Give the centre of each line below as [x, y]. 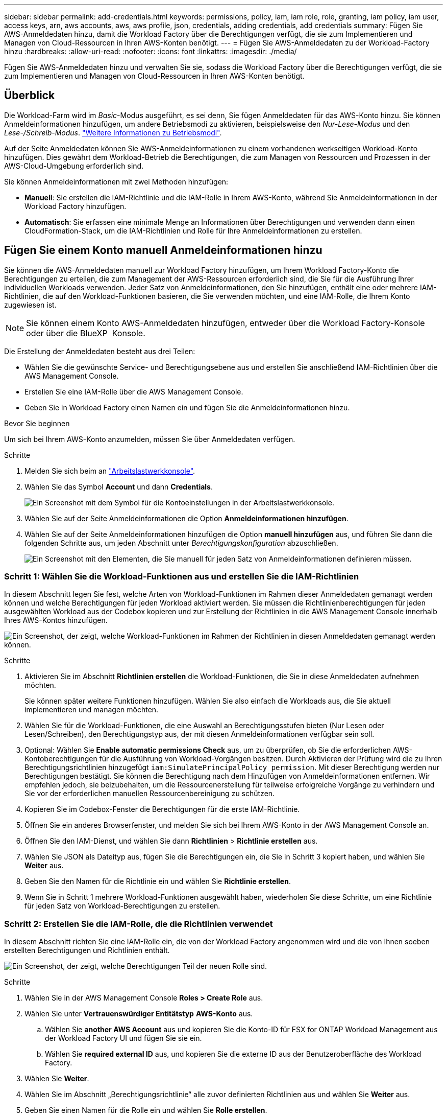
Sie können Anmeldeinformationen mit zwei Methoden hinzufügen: [116, 181]
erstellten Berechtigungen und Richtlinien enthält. [87, 950]
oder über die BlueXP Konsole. [86, 333]
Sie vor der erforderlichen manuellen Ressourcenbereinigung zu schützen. [150, 794]
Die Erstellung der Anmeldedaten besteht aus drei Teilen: [100, 351]
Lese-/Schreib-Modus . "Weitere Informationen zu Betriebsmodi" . [113, 132]
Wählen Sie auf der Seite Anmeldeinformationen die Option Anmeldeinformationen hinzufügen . [187, 518]
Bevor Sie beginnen [37, 423]
